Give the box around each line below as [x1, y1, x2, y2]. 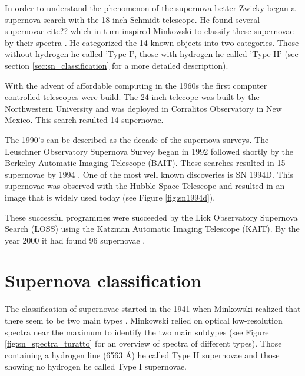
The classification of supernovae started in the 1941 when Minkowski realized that [5, 302, 301, 315]
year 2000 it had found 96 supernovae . [5, 234, 145, 246]
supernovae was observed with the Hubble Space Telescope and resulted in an [5, 179, 285, 192]
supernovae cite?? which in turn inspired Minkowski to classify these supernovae [5, 25, 294, 37]
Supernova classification [5, 268, 201, 292]
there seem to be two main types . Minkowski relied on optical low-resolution [5, 314, 283, 326]
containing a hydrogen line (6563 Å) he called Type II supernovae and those [5, 348, 280, 361]
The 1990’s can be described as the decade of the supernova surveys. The [5, 133, 269, 145]
